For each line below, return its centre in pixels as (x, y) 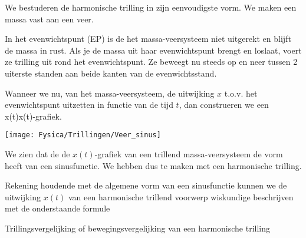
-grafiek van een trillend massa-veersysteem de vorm (189, 154)
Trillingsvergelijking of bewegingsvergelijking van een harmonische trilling (138, 228)
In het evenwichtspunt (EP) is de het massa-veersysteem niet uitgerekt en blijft (148, 39)
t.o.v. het (241, 93)
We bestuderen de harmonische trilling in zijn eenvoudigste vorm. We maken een (151, 7)
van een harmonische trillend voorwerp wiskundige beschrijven (181, 196)
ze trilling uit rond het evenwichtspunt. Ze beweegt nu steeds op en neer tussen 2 (151, 62)
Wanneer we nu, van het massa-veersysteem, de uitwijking (110, 93)
